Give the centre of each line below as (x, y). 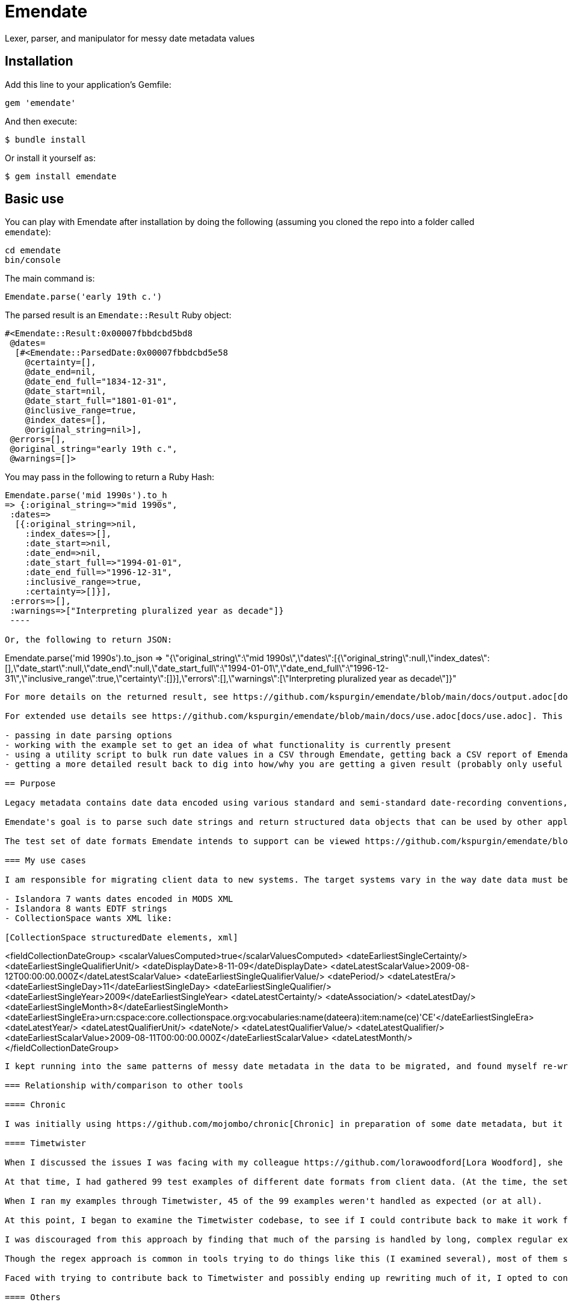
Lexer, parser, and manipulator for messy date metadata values (130, 38)
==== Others (33, 1297)
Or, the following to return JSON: (89, 640)
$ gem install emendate (61, 176)
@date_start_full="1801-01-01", (101, 401)
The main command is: (50, 279)
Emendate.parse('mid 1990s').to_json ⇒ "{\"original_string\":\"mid (134, 658)
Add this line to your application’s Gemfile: (88, 84)
